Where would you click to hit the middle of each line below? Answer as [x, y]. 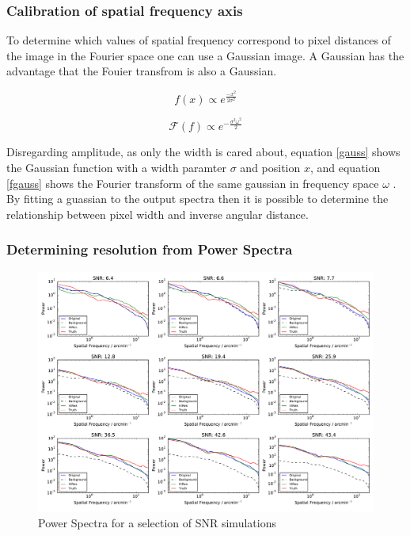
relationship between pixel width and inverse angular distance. [158, 214]
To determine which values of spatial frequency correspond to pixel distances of [199, 40]
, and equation [345, 168]
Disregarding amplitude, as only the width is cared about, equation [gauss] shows [203, 152]
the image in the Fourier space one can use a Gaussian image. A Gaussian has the [205, 55]
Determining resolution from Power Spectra [150, 249]
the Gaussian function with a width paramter [117, 168]
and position [270, 168]
